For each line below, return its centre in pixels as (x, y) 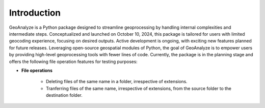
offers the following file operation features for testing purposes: (73, 62)
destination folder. (64, 95)
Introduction (35, 13)
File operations (37, 70)
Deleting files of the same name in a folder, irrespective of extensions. (117, 82)
